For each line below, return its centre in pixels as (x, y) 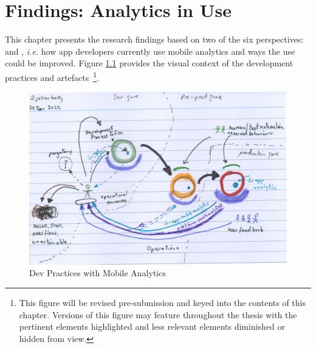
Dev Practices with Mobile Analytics (98, 273)
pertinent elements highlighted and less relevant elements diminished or (152, 326)
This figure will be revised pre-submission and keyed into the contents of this (162, 302)
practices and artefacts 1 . (52, 76)
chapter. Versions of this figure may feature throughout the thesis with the (158, 314)
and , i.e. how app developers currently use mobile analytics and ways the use (150, 51)
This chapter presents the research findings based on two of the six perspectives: (154, 39)
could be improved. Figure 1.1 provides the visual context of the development (149, 63)
